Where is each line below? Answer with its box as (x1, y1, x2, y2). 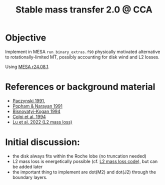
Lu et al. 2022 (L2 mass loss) (12, 119, 72, 125)
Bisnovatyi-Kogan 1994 (12, 108, 61, 114)
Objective (5, 32, 46, 43)
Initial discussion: (5, 136, 80, 148)
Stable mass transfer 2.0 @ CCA (15, 4, 152, 15)
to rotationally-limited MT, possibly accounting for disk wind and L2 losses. (5, 54, 160, 60)
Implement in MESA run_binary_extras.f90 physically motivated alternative (5, 48, 160, 54)
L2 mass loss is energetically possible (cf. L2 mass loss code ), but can (12, 158, 158, 164)
